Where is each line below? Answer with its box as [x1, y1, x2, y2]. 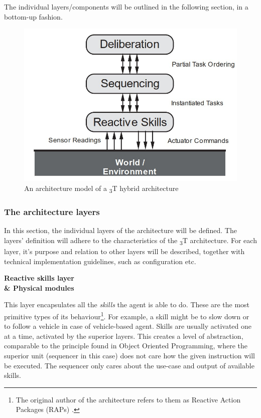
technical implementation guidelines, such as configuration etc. [4, 256, 196, 266]
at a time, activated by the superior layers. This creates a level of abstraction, [4, 330, 243, 341]
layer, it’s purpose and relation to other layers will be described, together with [4, 246, 245, 256]
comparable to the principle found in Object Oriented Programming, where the [4, 340, 248, 351]
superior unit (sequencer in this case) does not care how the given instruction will [4, 350, 255, 360]
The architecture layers [4, 205, 100, 218]
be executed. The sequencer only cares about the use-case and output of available [4, 360, 254, 370]
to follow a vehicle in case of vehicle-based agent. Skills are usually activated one [4, 321, 252, 331]
